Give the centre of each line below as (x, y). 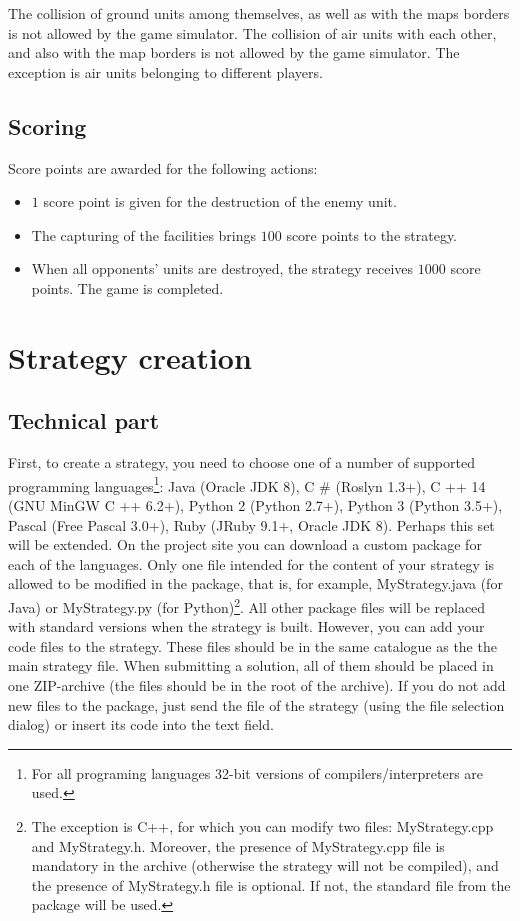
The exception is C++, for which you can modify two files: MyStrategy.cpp (262, 825)
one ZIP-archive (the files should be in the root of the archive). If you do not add (257, 684)
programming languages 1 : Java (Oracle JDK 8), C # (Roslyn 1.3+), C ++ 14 (247, 484)
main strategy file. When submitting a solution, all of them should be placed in (251, 665)
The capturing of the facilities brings (144, 234)
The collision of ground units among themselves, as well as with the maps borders (259, 13)
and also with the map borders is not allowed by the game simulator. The (234, 52)
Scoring (47, 125)
